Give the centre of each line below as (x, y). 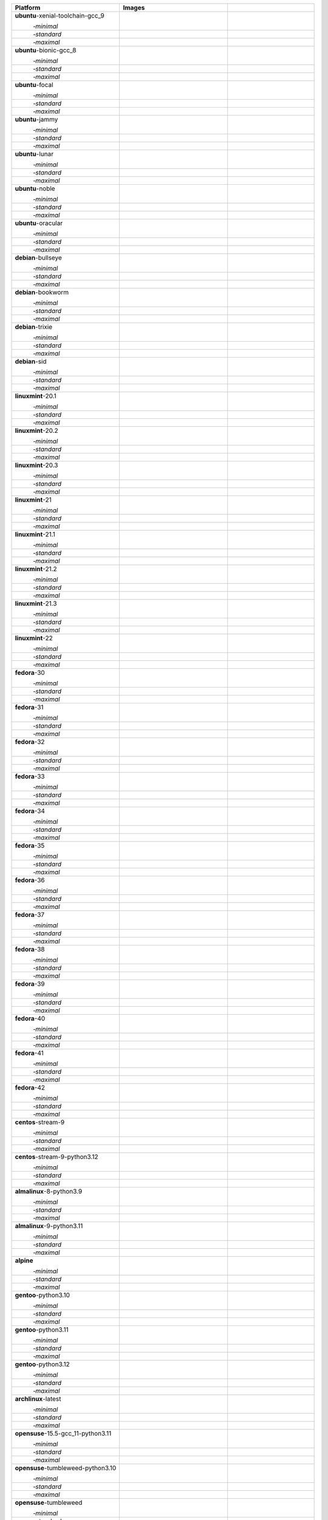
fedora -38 (30, 949)
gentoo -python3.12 (42, 1364)
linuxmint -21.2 (36, 569)
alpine (24, 1260)
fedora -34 (30, 811)
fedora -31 (29, 707)
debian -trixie (34, 327)
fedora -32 (30, 742)
